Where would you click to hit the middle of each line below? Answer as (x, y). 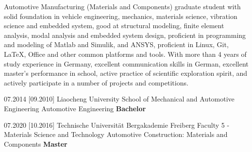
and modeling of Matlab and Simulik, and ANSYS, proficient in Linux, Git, (116, 44)
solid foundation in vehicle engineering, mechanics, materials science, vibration (121, 16)
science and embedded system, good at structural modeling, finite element (114, 25)
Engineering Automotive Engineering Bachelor (75, 108)
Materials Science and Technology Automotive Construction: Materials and (116, 134)
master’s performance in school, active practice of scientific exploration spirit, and (126, 73)
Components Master (36, 144)
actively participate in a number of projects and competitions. (96, 82)
